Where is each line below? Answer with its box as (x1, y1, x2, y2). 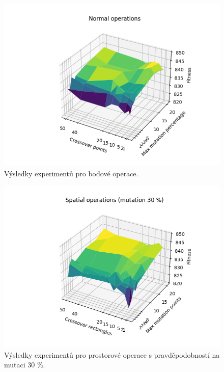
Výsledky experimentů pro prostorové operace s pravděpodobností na (4, 349, 220, 360)
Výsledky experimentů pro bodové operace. (4, 168, 138, 178)
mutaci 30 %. (4, 359, 45, 370)
